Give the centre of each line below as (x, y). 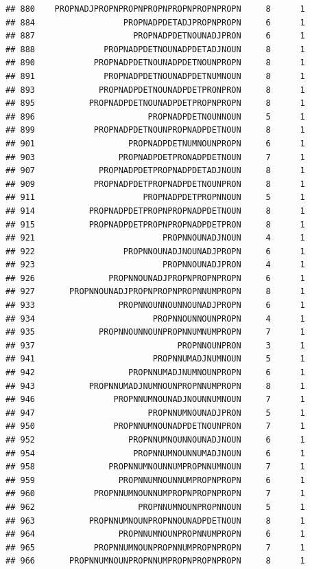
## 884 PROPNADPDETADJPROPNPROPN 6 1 (155, 22)
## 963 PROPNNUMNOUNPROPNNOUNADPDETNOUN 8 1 (155, 521)
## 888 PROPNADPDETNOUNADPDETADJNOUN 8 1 (155, 49)
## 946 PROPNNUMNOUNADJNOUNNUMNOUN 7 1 (155, 400)
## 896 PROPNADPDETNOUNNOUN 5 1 (155, 116)
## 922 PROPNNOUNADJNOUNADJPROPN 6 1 (155, 251)
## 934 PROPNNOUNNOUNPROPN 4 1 (155, 319)
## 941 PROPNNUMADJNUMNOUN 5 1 (155, 359)
